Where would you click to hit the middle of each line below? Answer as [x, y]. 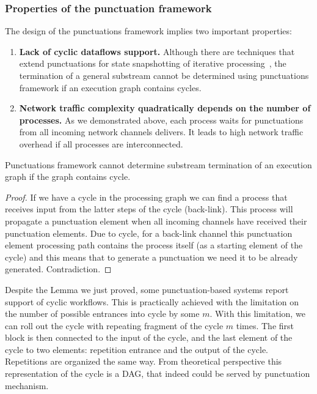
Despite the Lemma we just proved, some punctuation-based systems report [147, 289]
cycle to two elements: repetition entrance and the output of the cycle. [137, 349]
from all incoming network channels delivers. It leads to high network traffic [161, 132]
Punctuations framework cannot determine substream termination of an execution [158, 164]
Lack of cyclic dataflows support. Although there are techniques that [157, 51]
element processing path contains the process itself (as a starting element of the [154, 245]
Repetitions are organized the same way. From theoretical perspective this [144, 361]
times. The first [265, 325]
